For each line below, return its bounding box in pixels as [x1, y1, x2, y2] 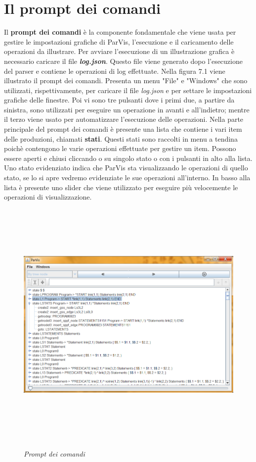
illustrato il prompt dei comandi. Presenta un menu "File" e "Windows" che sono [4, 75, 248, 86]
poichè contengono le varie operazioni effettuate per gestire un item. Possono [4, 143, 236, 154]
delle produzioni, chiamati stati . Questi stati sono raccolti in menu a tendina [4, 133, 238, 144]
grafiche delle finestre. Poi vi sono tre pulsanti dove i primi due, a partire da [4, 95, 235, 105]
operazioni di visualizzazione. [4, 192, 92, 202]
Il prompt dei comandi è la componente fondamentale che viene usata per [4, 27, 236, 37]
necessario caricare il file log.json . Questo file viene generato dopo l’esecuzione [4, 55, 243, 66]
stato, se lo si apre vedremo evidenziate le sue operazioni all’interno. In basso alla [4, 172, 251, 183]
